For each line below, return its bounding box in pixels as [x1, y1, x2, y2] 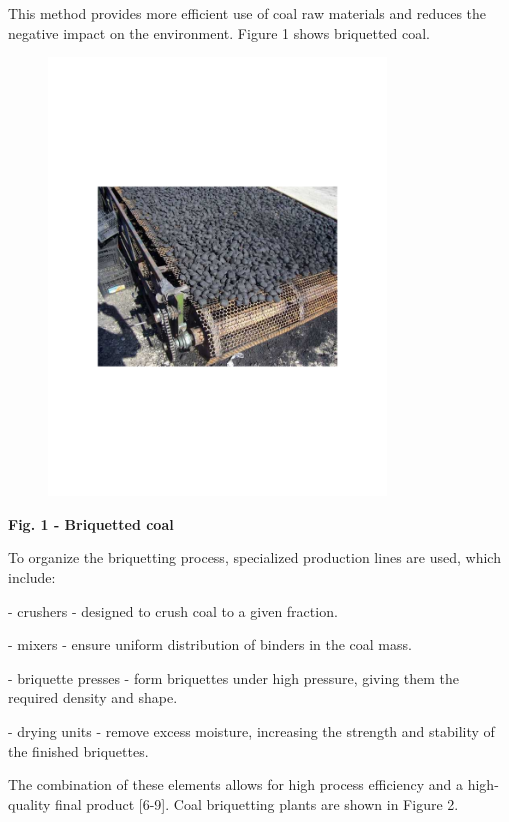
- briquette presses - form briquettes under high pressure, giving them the [8, 667, 460, 688]
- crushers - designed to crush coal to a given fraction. [8, 600, 338, 621]
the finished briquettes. [8, 740, 149, 761]
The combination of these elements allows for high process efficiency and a [8, 774, 464, 795]
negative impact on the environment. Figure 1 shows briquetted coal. [8, 22, 431, 43]
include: [8, 567, 56, 588]
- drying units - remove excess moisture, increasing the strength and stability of [8, 721, 495, 742]
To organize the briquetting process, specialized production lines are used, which [8, 547, 501, 568]
